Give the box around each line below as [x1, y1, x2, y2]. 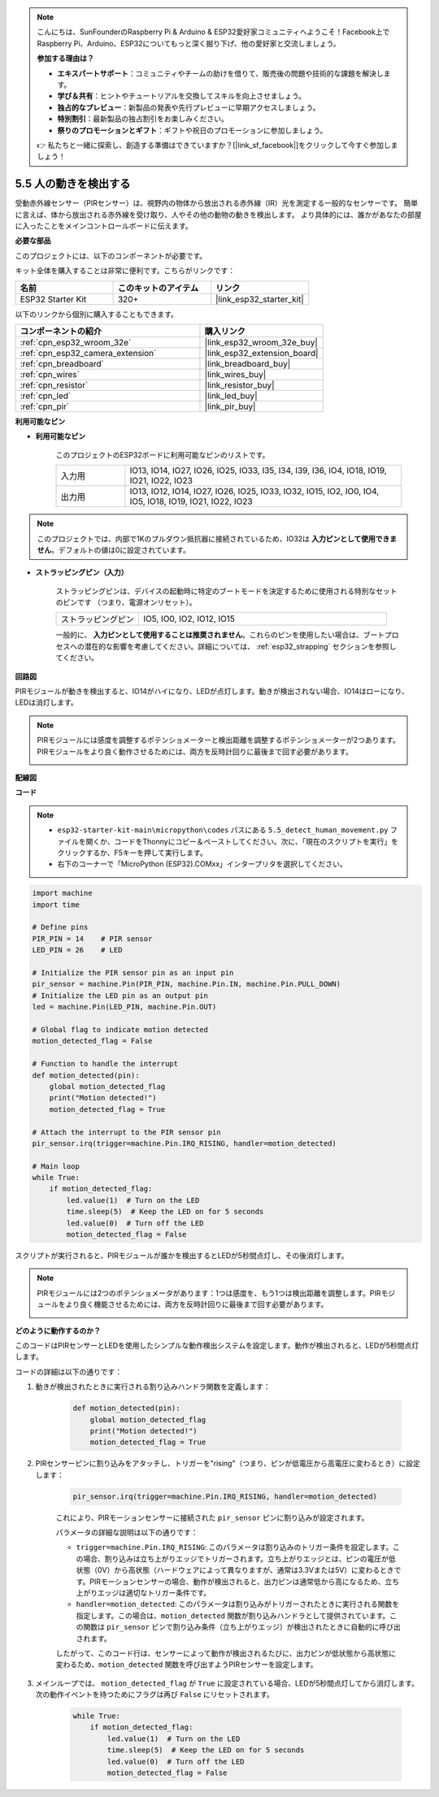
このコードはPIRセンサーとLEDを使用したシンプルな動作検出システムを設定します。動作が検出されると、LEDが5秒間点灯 [15, 1340, 419, 1350]
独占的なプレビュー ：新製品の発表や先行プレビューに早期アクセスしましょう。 [57, 102, 320, 112]
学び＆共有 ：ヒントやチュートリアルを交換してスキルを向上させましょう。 [57, 91, 306, 101]
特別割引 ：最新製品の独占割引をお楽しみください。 [57, 114, 228, 124]
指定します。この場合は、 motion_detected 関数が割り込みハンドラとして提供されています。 [76, 1610, 390, 1621]
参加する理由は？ [37, 54, 94, 63]
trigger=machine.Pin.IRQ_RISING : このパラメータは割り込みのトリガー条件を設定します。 [76, 1543, 393, 1552]
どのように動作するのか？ [15, 1326, 101, 1335]
